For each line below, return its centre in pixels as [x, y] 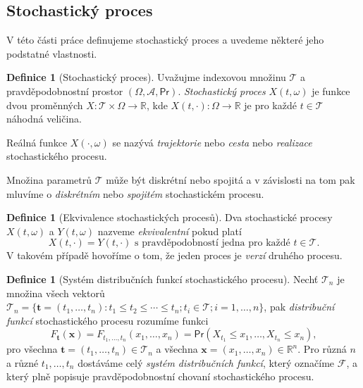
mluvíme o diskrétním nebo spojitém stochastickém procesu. [135, 193]
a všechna [177, 349]
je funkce [331, 90]
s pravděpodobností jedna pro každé [213, 243]
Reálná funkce [37, 142]
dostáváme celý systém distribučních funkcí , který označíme [206, 362]
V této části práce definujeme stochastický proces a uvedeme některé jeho [165, 40]
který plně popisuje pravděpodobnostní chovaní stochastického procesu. [160, 376]
